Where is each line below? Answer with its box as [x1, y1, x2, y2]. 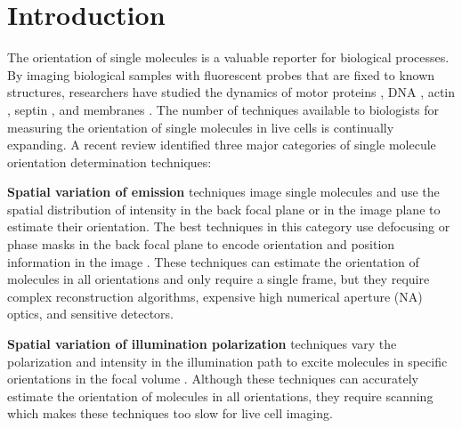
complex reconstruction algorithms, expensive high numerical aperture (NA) [7, 287, 423, 305]
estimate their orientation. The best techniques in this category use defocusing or [7, 217, 450, 236]
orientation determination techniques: [7, 152, 212, 171]
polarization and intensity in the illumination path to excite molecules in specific [7, 351, 448, 370]
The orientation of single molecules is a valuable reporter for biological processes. [7, 48, 450, 67]
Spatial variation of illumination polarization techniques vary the [7, 335, 397, 353]
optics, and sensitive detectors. [7, 304, 174, 323]
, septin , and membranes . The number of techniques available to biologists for [7, 100, 440, 118]
